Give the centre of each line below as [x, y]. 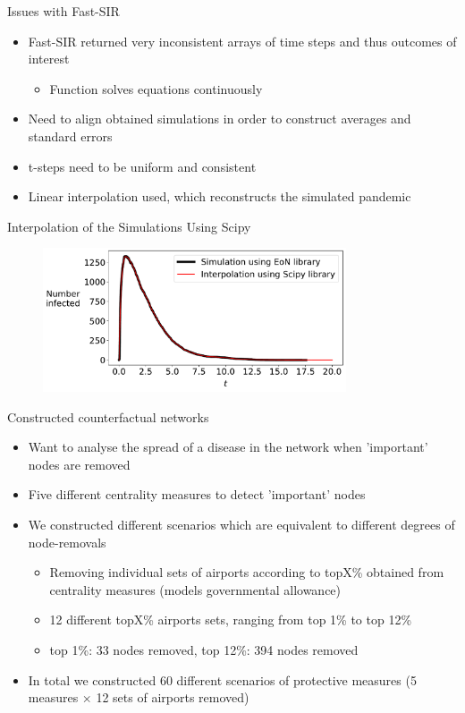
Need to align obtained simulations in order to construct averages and [220, 119]
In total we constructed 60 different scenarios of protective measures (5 [222, 679]
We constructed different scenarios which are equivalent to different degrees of [241, 524]
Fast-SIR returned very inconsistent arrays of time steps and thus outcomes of [242, 41]
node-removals [67, 542]
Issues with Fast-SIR [63, 11]
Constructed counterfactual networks [108, 416]
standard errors [70, 136]
